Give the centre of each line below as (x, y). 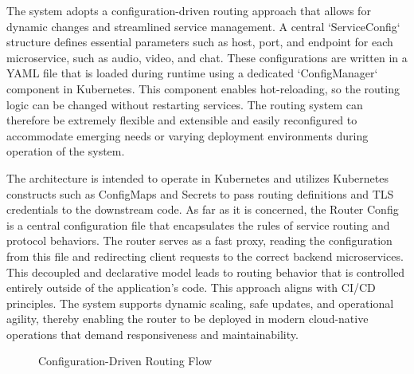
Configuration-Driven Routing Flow (125, 361)
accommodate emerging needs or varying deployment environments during (187, 135)
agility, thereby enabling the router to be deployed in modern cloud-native (187, 319)
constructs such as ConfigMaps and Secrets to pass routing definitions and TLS (200, 193)
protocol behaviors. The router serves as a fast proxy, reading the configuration (199, 240)
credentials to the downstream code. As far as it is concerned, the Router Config (203, 209)
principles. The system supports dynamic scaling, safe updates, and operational (200, 303)
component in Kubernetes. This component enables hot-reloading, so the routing (203, 88)
